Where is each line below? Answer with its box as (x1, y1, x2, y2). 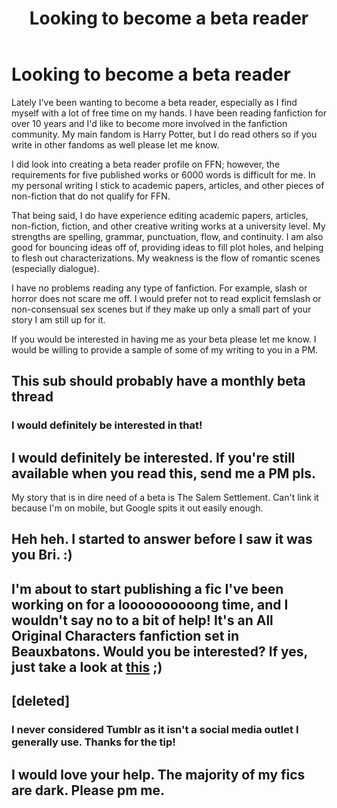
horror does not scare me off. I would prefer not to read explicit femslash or (11, 292, 322, 304)
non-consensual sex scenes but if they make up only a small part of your (11, 303, 312, 315)
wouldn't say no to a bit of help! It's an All (11, 612, 274, 629)
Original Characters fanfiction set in (11, 627, 240, 644)
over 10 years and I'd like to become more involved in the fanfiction (11, 117, 288, 129)
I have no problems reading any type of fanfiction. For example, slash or (11, 282, 308, 294)
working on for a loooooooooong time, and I (11, 596, 289, 613)
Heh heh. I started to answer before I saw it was (11, 531, 313, 548)
